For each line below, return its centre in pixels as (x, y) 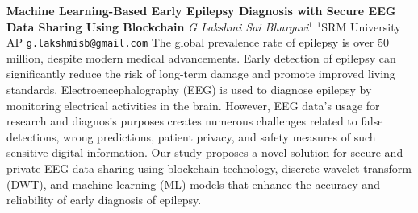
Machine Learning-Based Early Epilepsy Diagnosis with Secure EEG (201, 10)
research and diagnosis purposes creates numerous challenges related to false (195, 121)
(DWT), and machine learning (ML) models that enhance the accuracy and (193, 184)
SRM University (361, 26)
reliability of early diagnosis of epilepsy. (104, 200)
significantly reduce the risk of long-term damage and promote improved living (201, 74)
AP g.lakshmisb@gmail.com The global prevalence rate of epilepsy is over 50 (198, 42)
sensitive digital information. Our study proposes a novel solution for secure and (205, 152)
